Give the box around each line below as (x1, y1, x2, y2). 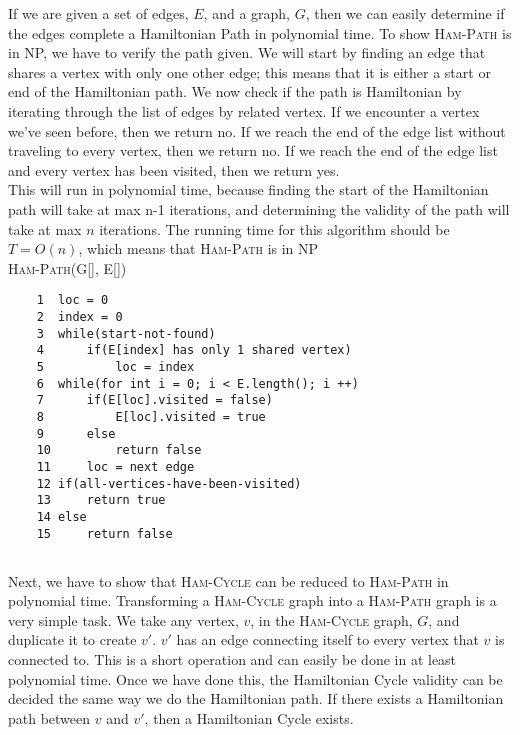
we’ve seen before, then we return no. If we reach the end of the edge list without (8, 120, 506, 141)
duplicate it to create (8, 629, 137, 650)
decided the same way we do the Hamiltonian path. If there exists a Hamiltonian (8, 688, 504, 709)
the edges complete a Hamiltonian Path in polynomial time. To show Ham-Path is (8, 22, 512, 43)
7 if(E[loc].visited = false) (36, 393, 273, 408)
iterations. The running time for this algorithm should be (99, 218, 450, 239)
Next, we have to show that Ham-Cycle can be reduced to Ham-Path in (8, 570, 449, 591)
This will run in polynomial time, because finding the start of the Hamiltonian (8, 179, 489, 200)
